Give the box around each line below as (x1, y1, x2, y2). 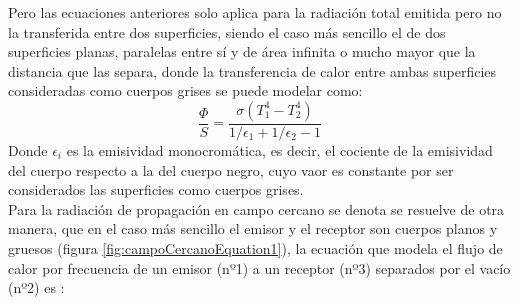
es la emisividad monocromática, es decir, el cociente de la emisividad (66, 140, 493, 160)
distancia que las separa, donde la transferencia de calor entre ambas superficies (8, 60, 497, 81)
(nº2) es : (8, 277, 65, 298)
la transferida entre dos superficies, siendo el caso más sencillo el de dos (8, 21, 446, 42)
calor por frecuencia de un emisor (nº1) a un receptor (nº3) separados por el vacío (8, 257, 511, 278)
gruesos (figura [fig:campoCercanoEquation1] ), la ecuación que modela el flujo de (8, 237, 503, 258)
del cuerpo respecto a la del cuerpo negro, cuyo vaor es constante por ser (8, 159, 454, 180)
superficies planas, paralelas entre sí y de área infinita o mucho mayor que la (8, 41, 476, 62)
